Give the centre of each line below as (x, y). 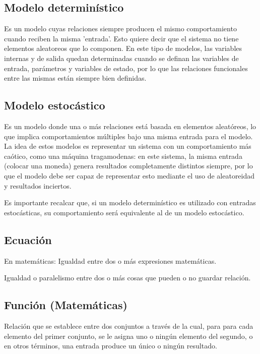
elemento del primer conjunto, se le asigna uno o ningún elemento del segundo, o (128, 336)
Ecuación (28, 239)
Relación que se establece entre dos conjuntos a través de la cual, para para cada (129, 326)
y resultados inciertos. (38, 185)
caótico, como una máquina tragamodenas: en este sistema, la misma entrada (123, 156)
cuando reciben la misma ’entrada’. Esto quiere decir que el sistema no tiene (121, 38)
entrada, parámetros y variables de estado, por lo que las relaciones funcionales (126, 68)
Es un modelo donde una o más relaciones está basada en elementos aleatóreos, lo (130, 126)
